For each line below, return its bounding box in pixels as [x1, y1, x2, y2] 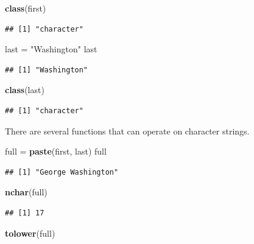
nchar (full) [5, 186, 48, 198]
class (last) [5, 83, 44, 96]
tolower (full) [5, 226, 55, 239]
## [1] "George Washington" [5, 167, 119, 176]
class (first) [5, 2, 46, 14]
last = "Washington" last [5, 43, 97, 55]
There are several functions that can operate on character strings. [5, 124, 250, 137]
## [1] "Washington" [5, 65, 88, 74]
